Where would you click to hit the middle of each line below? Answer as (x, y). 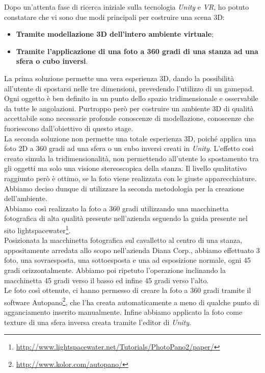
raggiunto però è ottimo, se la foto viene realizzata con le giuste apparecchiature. (130, 178)
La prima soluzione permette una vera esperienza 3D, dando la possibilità (119, 78)
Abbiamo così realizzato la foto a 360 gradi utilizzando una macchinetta (116, 208)
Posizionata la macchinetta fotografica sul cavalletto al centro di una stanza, (123, 240)
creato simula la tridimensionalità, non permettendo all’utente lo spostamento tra (131, 158)
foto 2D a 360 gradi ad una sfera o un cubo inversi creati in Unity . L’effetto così (129, 148)
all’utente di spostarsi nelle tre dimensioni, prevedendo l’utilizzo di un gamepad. (129, 88)
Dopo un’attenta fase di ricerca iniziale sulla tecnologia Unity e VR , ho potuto (127, 7)
